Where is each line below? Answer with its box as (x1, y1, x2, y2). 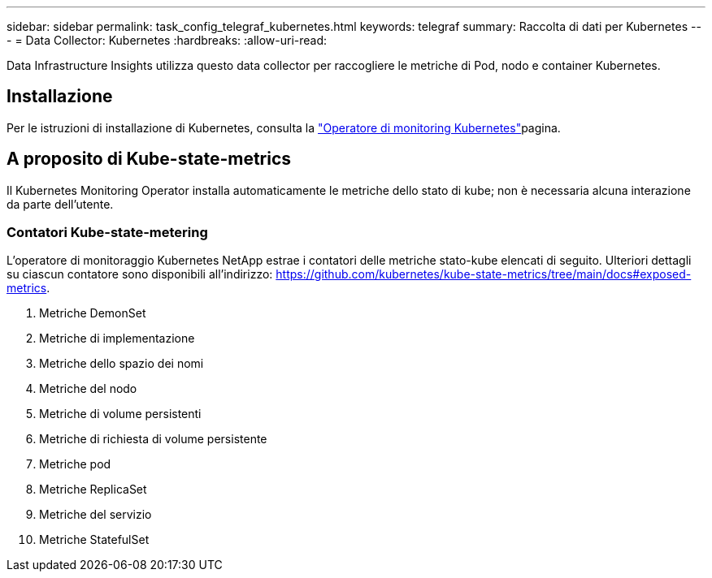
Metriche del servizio (39, 507, 152, 522)
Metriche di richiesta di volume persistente (39, 432, 267, 446)
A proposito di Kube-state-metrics (7, 149, 292, 170)
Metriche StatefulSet (39, 533, 150, 547)
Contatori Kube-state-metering (7, 224, 208, 241)
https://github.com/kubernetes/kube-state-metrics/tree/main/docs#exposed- (276, 267, 692, 282)
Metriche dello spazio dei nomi (39, 356, 204, 371)
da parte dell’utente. (7, 196, 114, 211)
